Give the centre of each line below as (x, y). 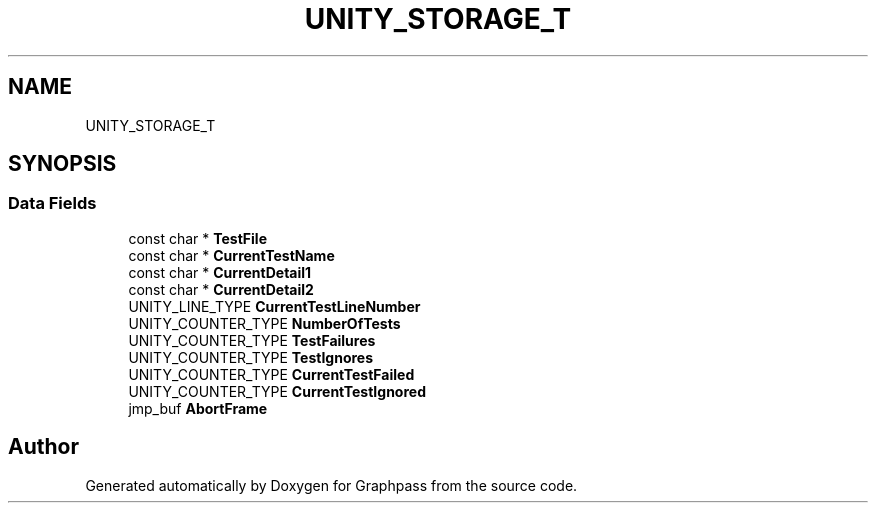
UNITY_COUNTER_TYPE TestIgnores (251, 357)
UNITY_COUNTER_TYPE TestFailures (252, 340)
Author (43, 447)
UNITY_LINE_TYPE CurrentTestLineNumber (274, 306)
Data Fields (52, 203)
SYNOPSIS (62, 164)
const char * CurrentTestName (231, 255)
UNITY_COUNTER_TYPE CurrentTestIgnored (277, 391)
